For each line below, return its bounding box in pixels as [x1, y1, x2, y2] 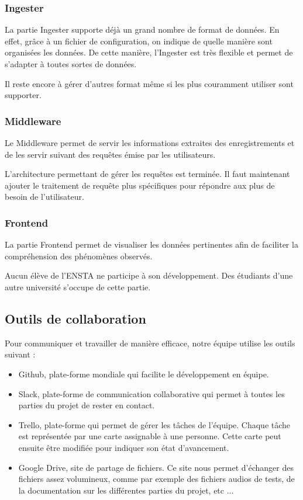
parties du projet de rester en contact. [18, 399, 155, 411]
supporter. [5, 89, 42, 101]
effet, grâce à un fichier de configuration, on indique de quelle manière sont [5, 34, 273, 47]
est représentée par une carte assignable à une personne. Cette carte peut [18, 430, 281, 442]
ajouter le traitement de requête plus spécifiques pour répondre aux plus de [5, 179, 275, 191]
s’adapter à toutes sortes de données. [5, 58, 137, 70]
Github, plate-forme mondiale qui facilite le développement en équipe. [18, 367, 269, 380]
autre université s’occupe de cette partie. [5, 280, 151, 293]
